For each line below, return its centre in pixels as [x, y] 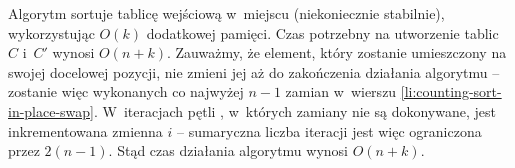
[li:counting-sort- [451, 91]
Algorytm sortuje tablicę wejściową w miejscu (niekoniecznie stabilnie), [226, 13]
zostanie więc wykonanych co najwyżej [126, 91]
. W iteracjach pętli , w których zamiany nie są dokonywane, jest [295, 110]
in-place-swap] [51, 110]
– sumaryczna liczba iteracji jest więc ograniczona [329, 130]
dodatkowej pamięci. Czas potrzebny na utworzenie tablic [322, 32]
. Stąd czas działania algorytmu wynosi [228, 150]
